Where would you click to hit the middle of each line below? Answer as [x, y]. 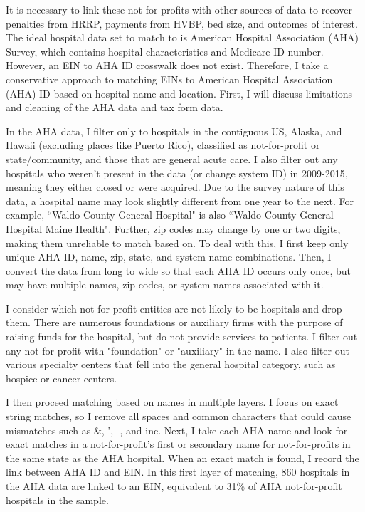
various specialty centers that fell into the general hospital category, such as [171, 364]
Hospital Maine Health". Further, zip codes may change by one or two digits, [173, 228]
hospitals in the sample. [57, 500]
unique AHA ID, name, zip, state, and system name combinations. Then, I [169, 257]
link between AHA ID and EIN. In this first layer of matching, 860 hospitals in [178, 472]
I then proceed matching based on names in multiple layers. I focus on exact [172, 402]
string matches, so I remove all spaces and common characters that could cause [179, 416]
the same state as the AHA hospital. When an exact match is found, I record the [182, 458]
